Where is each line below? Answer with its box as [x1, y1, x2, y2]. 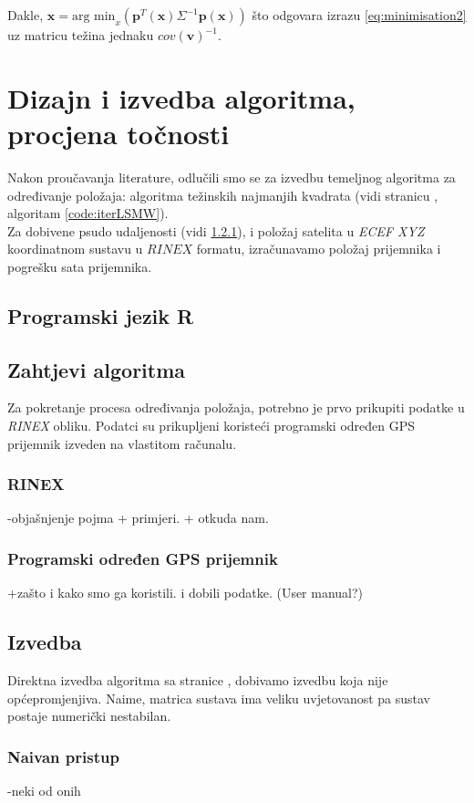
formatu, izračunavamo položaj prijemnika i [196, 239, 441, 258]
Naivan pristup [7, 745, 119, 767]
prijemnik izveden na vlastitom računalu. [7, 433, 237, 453]
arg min [71, 10, 116, 23]
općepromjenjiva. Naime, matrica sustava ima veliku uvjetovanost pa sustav [7, 688, 431, 707]
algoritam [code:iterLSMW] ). [7, 203, 169, 223]
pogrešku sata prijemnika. [7, 256, 152, 276]
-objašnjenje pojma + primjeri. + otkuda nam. [7, 508, 269, 527]
